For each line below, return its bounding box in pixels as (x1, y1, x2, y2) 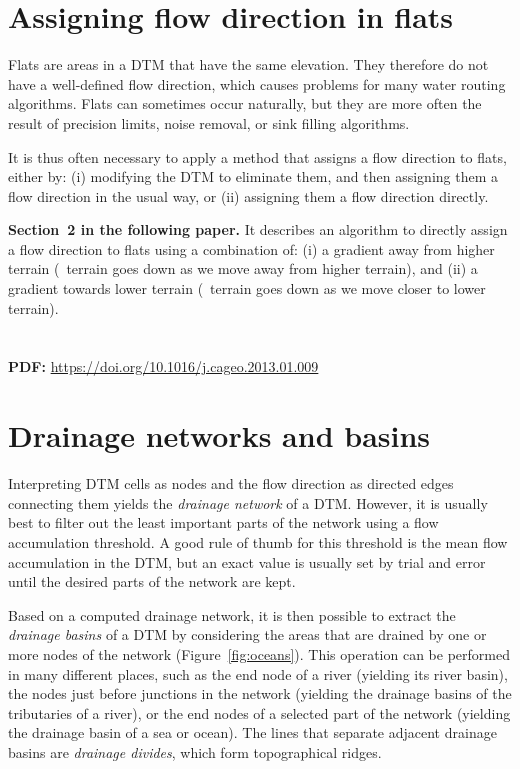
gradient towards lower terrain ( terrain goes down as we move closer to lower (8, 278, 486, 299)
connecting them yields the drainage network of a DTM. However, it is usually (8, 492, 488, 513)
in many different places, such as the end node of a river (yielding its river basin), (8, 663, 508, 684)
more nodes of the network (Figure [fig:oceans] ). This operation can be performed (8, 643, 510, 664)
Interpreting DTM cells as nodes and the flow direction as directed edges (8, 473, 454, 494)
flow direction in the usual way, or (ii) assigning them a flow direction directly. (8, 185, 489, 206)
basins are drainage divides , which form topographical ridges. (8, 741, 382, 762)
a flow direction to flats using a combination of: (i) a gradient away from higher (8, 238, 495, 259)
